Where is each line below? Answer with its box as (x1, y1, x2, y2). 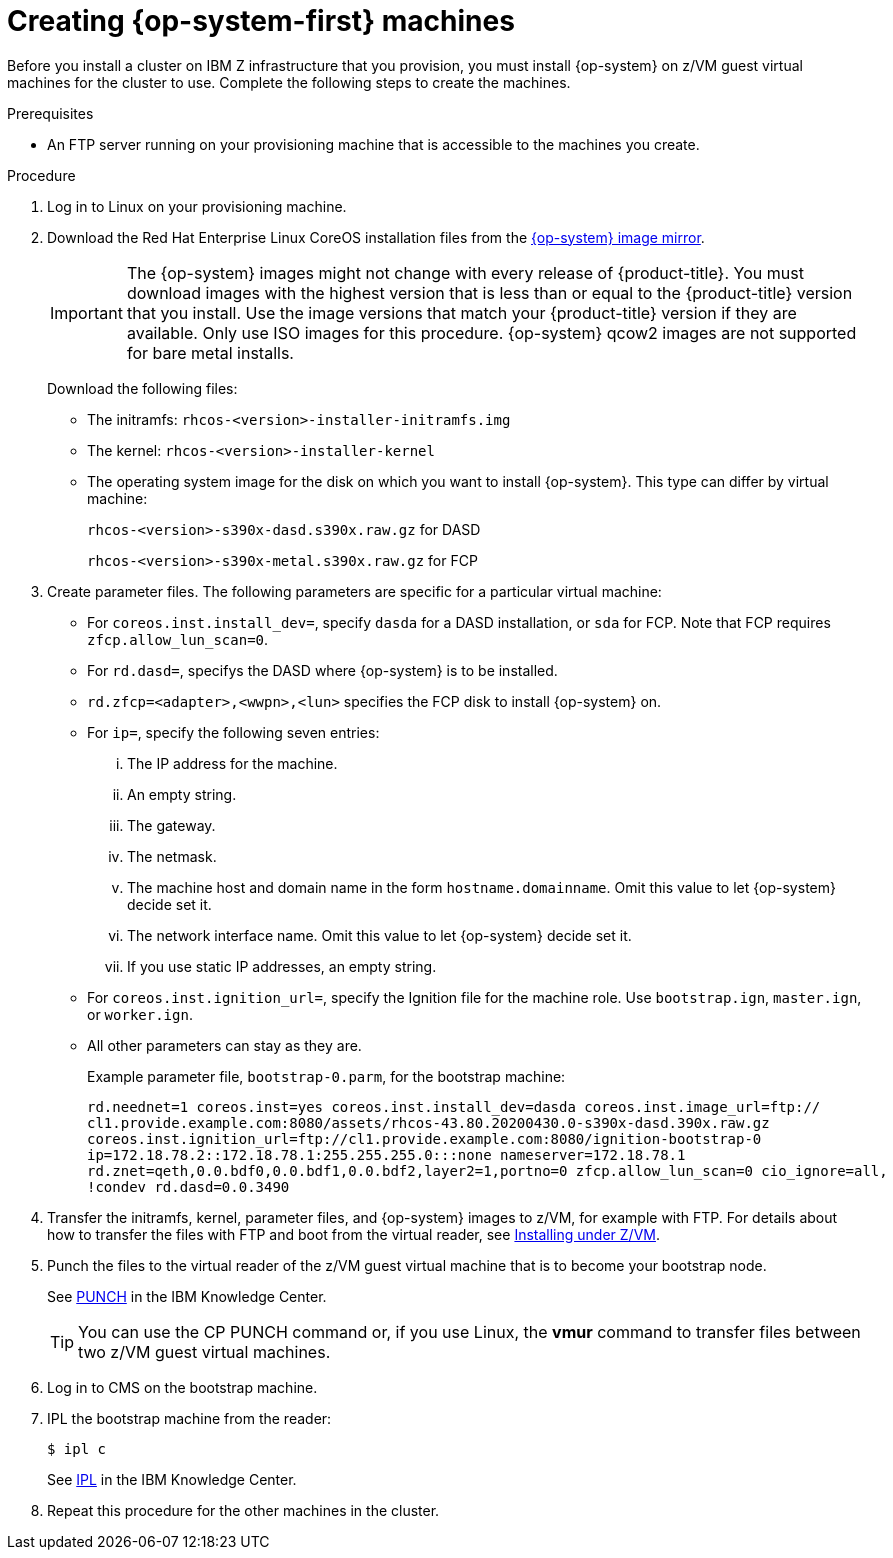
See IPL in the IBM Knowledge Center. (47, 1470, 297, 1488)
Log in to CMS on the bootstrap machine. (47, 1378, 318, 1396)
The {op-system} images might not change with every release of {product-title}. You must (126, 262, 804, 283)
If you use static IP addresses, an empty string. (127, 957, 437, 975)
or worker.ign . (87, 1005, 193, 1023)
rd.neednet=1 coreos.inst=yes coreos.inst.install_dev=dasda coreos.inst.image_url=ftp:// (87, 1098, 821, 1115)
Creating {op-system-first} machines (7, 4, 515, 38)
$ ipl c (47, 1440, 107, 1457)
